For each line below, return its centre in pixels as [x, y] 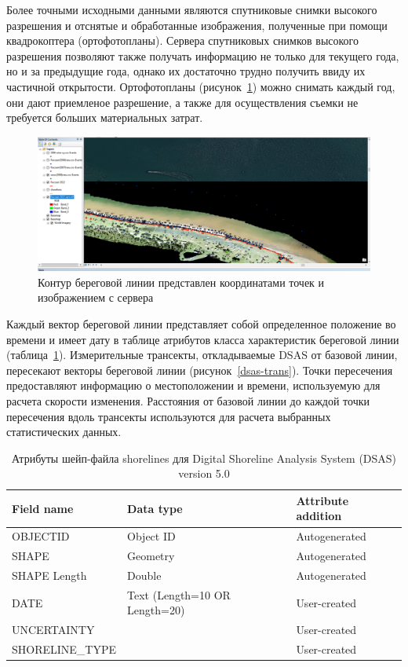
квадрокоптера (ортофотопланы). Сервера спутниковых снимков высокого [183, 40]
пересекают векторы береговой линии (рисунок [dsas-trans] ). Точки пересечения [200, 370]
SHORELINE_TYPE [64, 649]
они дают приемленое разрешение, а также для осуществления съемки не [182, 102]
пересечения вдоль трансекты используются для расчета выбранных [169, 416]
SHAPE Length [49, 575]
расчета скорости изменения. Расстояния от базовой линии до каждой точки [188, 400]
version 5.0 [204, 473]
